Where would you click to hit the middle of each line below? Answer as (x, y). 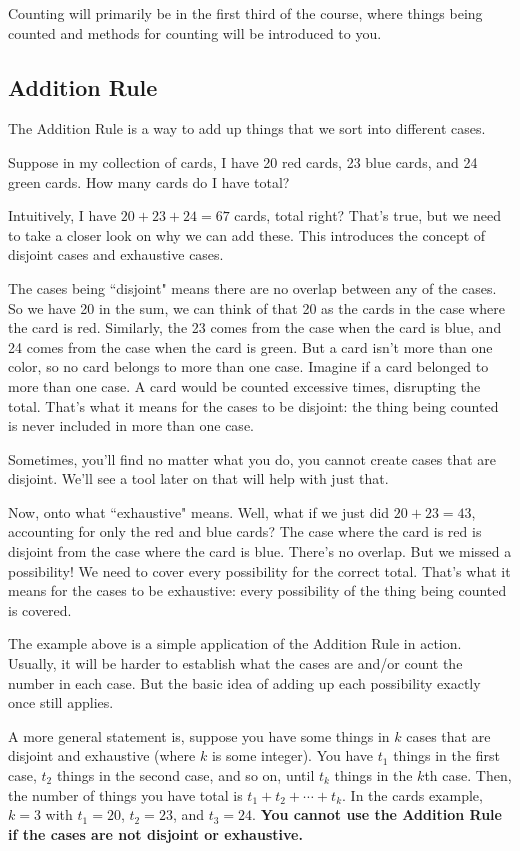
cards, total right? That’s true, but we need (368, 215)
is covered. (40, 609)
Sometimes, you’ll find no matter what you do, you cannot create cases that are (252, 458)
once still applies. (61, 702)
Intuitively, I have (62, 215)
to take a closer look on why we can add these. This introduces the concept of (247, 234)
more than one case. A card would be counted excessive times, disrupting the (244, 385)
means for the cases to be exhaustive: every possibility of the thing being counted (257, 590)
